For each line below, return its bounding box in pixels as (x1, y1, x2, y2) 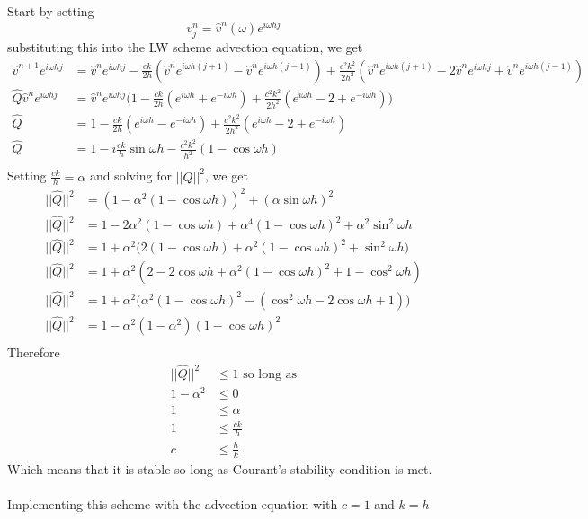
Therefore (7, 342, 60, 361)
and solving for (89, 166, 173, 185)
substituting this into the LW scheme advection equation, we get (7, 38, 363, 57)
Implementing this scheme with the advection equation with (7, 494, 338, 513)
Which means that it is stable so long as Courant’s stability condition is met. (7, 459, 432, 478)
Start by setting (7, 2, 94, 21)
